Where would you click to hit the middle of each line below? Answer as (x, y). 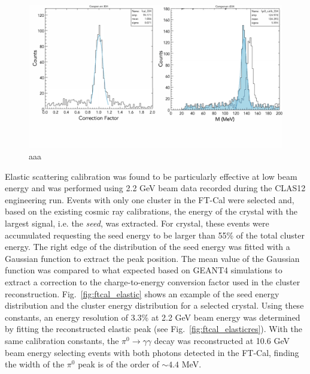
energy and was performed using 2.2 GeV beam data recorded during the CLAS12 (155, 188)
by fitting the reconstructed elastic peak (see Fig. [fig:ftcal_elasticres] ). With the (154, 329)
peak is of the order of (118, 364)
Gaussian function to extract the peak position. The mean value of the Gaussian (152, 258)
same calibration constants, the (62, 340)
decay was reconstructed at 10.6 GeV (222, 340)
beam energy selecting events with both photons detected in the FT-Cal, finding (152, 352)
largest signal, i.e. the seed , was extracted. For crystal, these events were (137, 223)
